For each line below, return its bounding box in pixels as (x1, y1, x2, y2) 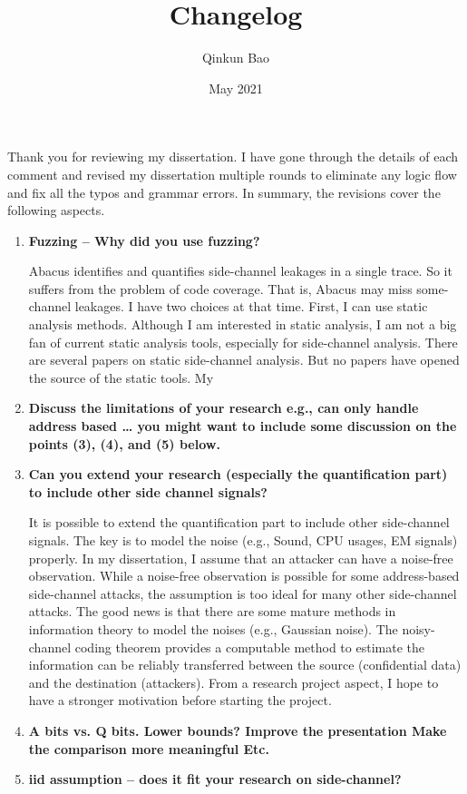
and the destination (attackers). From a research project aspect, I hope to (28, 672, 439, 691)
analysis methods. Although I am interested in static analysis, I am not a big (28, 315, 457, 334)
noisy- (402, 619, 435, 638)
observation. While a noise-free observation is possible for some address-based (28, 566, 460, 585)
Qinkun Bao (201, 48, 270, 67)
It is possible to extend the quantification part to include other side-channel (28, 513, 450, 532)
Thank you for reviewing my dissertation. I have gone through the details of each (7, 147, 458, 166)
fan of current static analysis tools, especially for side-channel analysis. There (28, 332, 458, 351)
